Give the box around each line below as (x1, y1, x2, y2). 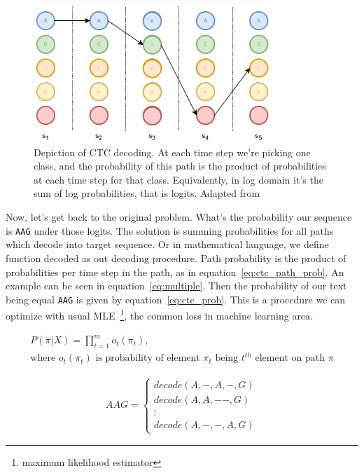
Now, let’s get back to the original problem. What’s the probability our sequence (6, 210, 352, 224)
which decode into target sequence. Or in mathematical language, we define (6, 237, 329, 252)
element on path (255, 353, 325, 364)
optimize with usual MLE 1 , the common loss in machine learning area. (6, 306, 313, 322)
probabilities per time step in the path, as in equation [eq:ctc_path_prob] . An (6, 264, 344, 279)
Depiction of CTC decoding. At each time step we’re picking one (34, 144, 311, 159)
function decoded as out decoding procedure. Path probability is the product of (6, 250, 346, 265)
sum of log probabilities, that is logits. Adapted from (34, 186, 260, 200)
